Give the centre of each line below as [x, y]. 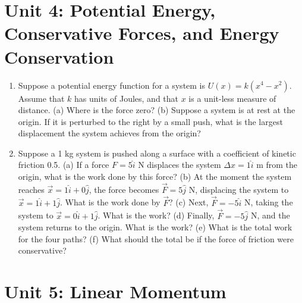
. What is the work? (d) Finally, [156, 215]
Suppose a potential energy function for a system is [112, 85]
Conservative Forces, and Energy [142, 33]
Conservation [59, 56]
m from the [277, 165]
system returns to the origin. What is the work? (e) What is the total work [155, 227]
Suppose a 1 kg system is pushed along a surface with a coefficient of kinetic [157, 153]
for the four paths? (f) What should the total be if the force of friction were [156, 238]
